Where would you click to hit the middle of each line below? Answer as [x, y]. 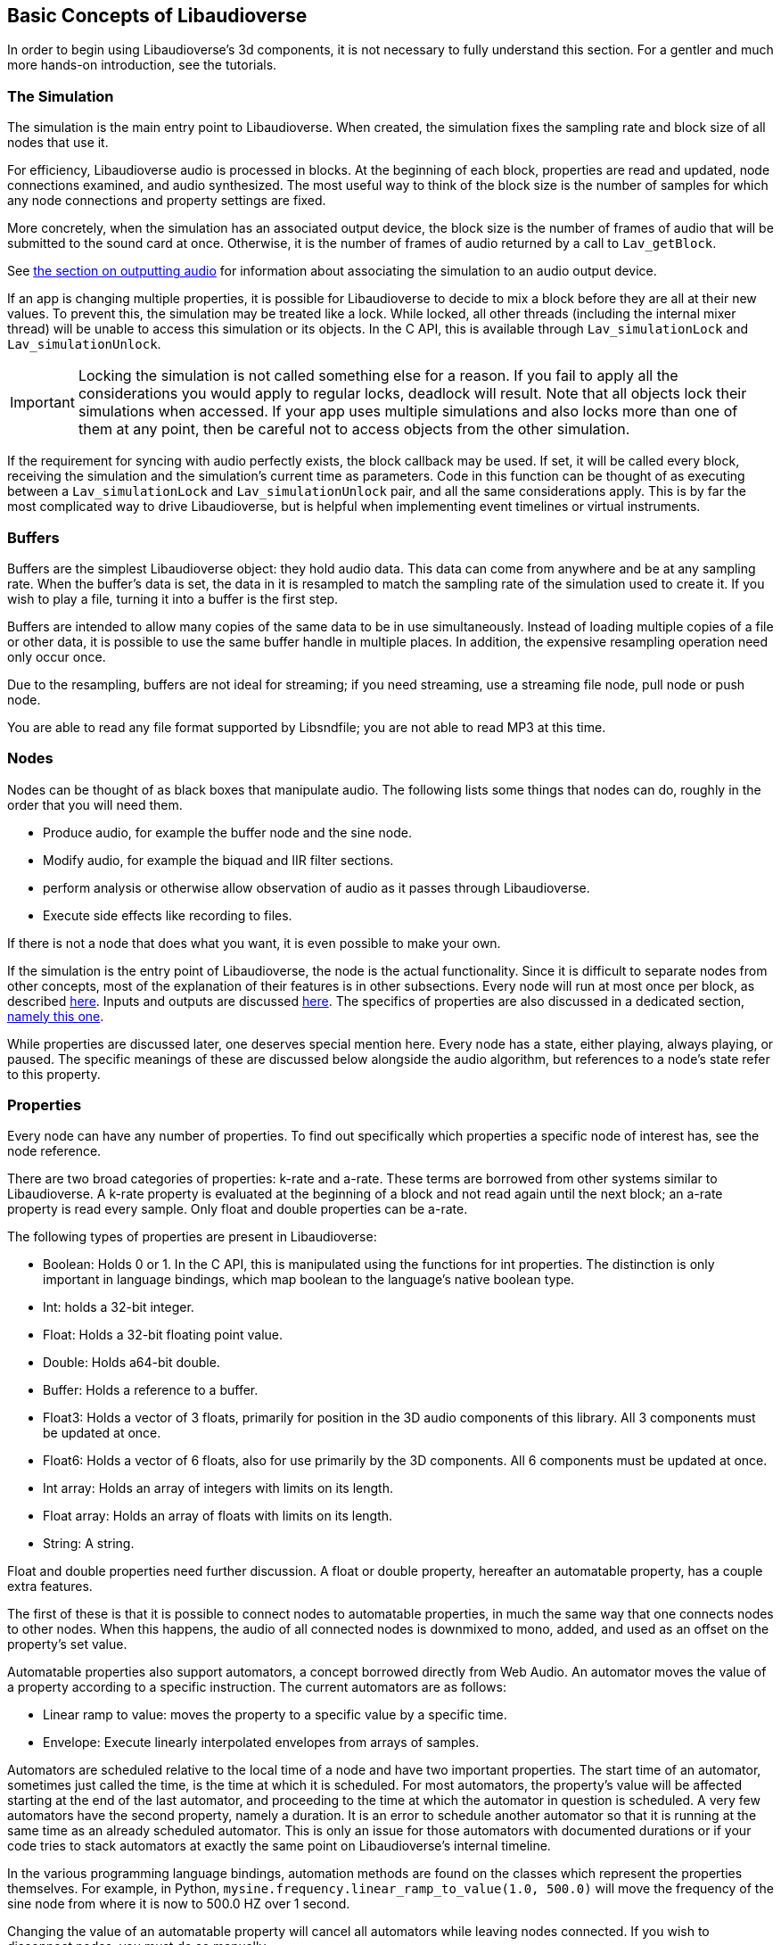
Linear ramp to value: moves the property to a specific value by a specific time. [275, 1715]
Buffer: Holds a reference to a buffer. [151, 1390]
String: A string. [89, 1544]
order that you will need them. [95, 804]
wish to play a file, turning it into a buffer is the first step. [173, 598]
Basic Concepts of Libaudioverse [157, 16]
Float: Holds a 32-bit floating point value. [163, 1335]
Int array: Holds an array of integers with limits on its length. [218, 1488]
